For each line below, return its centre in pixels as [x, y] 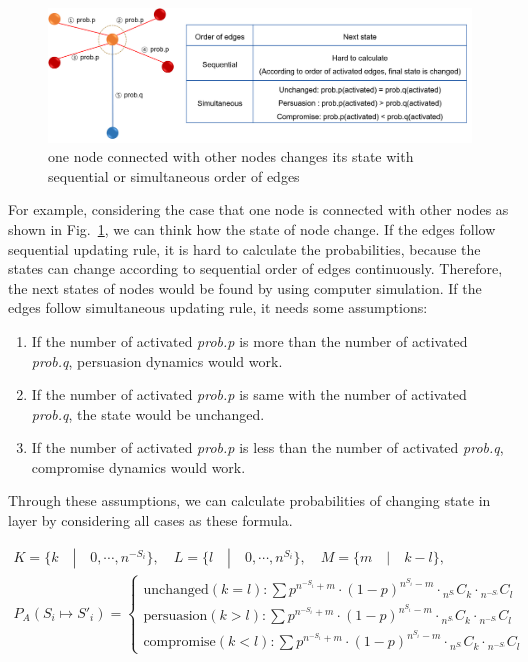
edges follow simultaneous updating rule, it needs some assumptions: [218, 307]
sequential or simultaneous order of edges [174, 175]
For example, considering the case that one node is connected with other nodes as [258, 209]
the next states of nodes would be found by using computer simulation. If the [245, 287]
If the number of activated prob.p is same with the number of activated [249, 394]
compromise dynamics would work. [138, 466]
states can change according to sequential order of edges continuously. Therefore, [255, 268]
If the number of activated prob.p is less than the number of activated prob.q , [267, 447]
